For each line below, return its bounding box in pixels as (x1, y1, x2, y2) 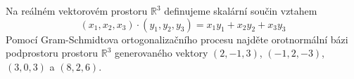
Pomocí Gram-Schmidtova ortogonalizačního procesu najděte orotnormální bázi (6, 31, 348, 46)
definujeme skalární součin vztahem (164, 3, 317, 17)
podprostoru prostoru (6, 45, 99, 60)
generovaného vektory (114, 45, 208, 60)
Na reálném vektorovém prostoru (6, 3, 148, 17)
